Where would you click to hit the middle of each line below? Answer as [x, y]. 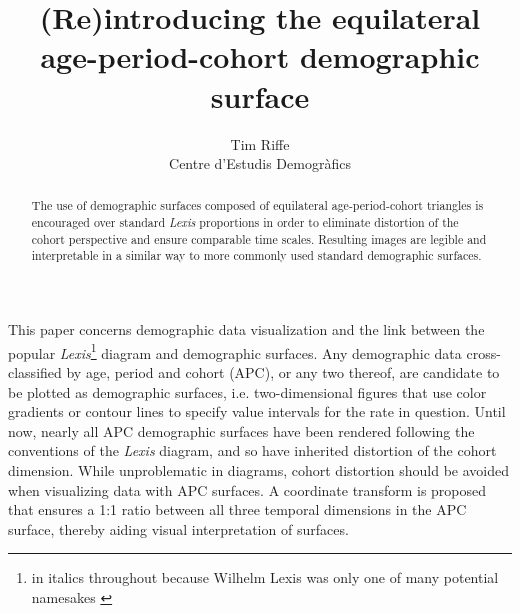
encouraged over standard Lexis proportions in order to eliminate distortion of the [245, 222]
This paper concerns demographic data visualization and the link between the [246, 329]
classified [35, 371]
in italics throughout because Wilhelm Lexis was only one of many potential [265, 577]
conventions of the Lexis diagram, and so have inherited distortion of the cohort [252, 450]
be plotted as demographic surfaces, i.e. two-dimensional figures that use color [247, 391]
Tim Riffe [260, 143]
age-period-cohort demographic [260, 56]
